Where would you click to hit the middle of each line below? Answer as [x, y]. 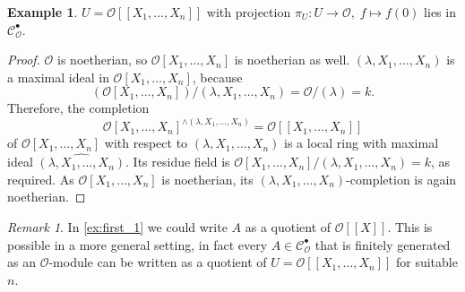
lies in [440, 12]
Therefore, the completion [78, 108]
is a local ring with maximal [362, 143]
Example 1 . [43, 12]
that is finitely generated [383, 244]
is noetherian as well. [292, 60]
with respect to [146, 143]
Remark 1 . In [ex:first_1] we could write [117, 227]
